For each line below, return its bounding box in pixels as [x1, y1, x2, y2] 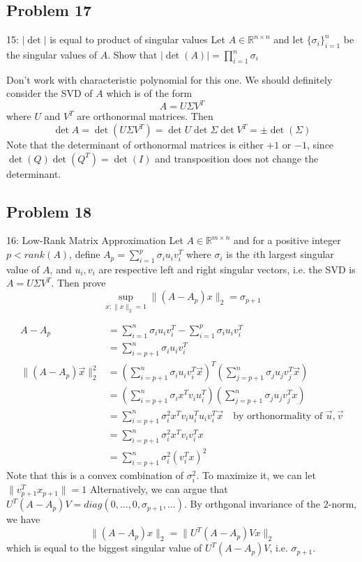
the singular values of [6, 47, 98, 61]
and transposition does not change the [155, 151, 319, 165]
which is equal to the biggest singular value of [6, 540, 202, 555]
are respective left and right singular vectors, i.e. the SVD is [98, 261, 356, 276]
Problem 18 [6, 200, 92, 222]
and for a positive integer [233, 233, 341, 248]
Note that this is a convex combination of [6, 468, 184, 483]
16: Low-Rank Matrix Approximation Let [6, 233, 183, 248]
